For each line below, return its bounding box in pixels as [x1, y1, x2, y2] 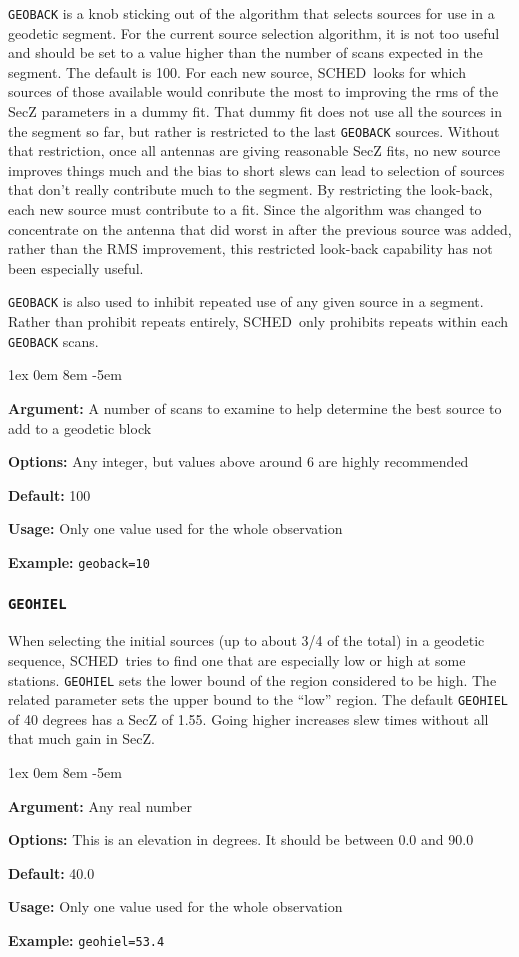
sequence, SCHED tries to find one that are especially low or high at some [8, 649, 466, 670]
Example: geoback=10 [8, 551, 150, 572]
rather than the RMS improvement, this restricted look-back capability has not [8, 238, 493, 259]
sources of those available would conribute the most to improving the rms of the [8, 81, 499, 102]
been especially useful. [8, 257, 144, 278]
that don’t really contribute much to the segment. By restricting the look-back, [8, 179, 493, 200]
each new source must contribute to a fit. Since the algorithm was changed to [8, 199, 482, 220]
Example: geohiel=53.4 [8, 930, 165, 950]
